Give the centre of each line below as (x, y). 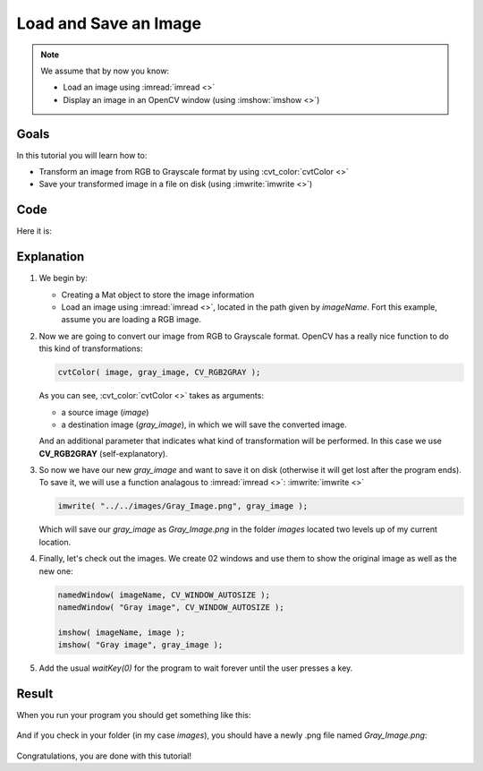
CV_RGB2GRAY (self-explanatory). (103, 453)
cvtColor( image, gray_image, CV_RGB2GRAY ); (159, 373)
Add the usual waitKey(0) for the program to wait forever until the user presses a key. (196, 668)
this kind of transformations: (91, 348)
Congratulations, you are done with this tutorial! (104, 756)
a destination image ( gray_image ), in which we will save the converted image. (204, 424)
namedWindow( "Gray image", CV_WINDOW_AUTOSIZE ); (171, 608)
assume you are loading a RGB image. (131, 320)
